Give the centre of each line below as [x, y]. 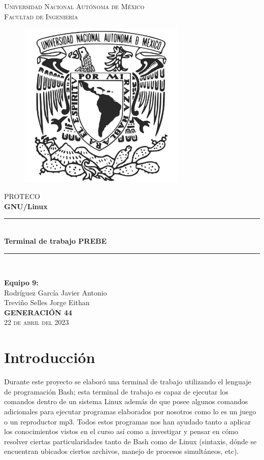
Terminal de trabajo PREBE [56, 240]
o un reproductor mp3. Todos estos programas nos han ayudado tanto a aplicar [127, 421]
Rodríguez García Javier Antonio [56, 292]
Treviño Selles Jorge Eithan [47, 302]
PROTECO [22, 196]
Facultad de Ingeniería [41, 16]
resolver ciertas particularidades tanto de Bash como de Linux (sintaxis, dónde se [130, 441]
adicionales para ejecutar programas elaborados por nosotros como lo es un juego [130, 411]
